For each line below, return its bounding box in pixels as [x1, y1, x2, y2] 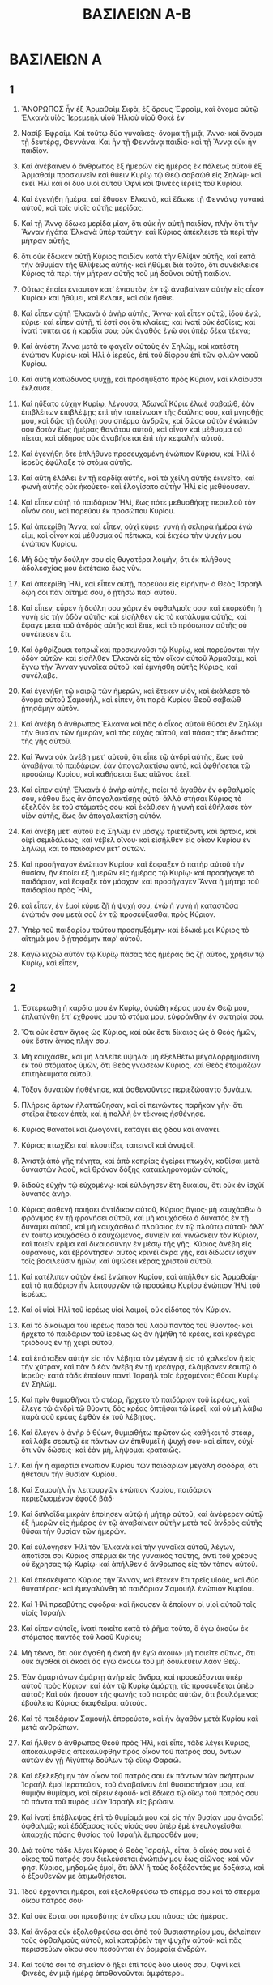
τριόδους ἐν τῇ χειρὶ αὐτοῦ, [20, 1337, 115, 1347]
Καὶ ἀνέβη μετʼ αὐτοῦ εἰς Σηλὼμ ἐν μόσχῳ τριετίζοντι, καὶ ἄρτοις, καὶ [20, 827, 257, 836]
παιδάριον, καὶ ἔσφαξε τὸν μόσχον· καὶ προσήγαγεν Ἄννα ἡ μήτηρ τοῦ [20, 876, 260, 886]
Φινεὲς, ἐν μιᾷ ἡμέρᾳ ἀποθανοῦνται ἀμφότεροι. [20, 1968, 185, 1978]
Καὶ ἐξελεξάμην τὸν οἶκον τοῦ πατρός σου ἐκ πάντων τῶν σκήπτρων [20, 1770, 254, 1780]
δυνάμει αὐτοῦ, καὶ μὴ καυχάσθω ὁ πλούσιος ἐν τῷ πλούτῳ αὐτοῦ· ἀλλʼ [20, 1221, 265, 1231]
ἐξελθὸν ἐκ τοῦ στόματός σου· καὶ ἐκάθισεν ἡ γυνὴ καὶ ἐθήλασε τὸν [20, 803, 253, 811]
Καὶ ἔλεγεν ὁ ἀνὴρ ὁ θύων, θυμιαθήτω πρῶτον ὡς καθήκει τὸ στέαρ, [20, 1427, 254, 1438]
